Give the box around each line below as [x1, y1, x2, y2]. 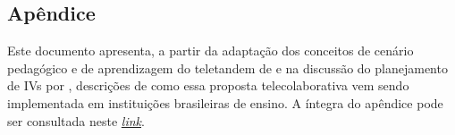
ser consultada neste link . [7, 111, 145, 130]
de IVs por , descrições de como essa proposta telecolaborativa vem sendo [7, 76, 409, 95]
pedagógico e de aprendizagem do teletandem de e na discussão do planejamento [7, 58, 448, 77]
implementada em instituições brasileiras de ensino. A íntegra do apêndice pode [7, 93, 443, 112]
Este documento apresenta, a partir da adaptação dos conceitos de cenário [7, 41, 414, 60]
